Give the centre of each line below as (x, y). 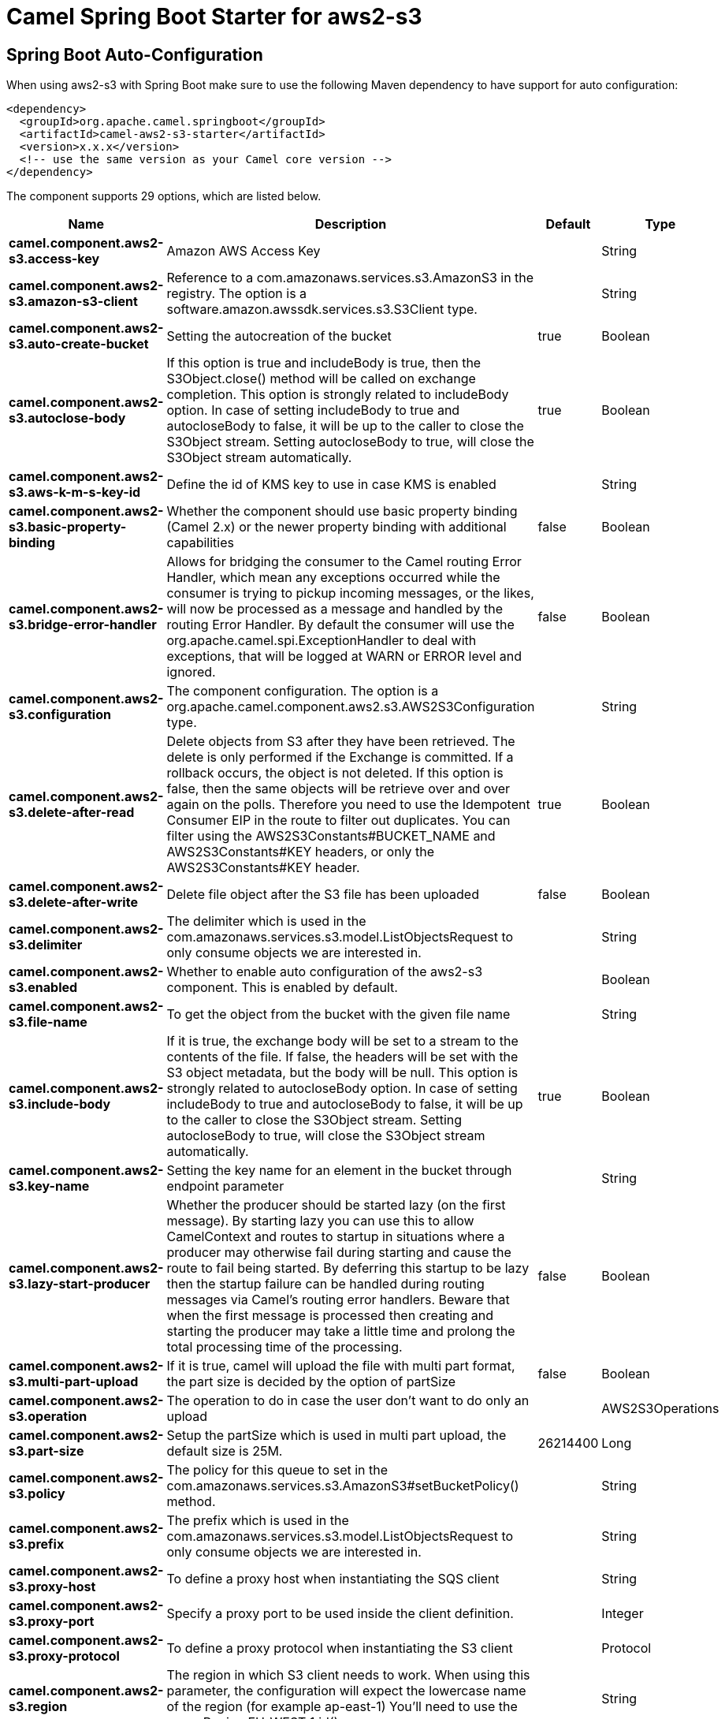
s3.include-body (60, 1104)
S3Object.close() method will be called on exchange (321, 379)
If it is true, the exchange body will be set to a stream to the (342, 1041)
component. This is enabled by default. (282, 988)
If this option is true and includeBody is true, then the (324, 363)
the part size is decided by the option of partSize (311, 1382)
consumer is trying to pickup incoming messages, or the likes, (350, 593)
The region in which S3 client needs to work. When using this (348, 1675)
